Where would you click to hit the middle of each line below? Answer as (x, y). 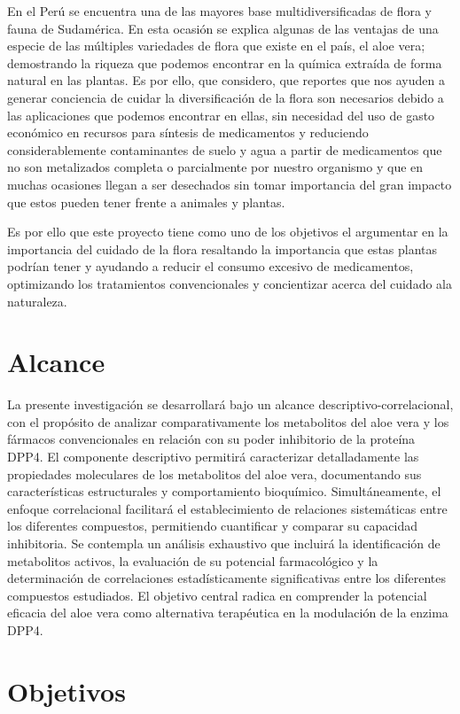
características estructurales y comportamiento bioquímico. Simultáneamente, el (224, 491)
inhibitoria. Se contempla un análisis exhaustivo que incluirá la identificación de (224, 543)
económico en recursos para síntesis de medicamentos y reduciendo (188, 132)
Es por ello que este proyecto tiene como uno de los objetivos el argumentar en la (228, 232)
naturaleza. (37, 301)
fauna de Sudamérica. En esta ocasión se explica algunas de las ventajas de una (223, 28)
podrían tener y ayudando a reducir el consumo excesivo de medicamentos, (211, 266)
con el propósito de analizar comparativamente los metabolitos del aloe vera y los (228, 421)
